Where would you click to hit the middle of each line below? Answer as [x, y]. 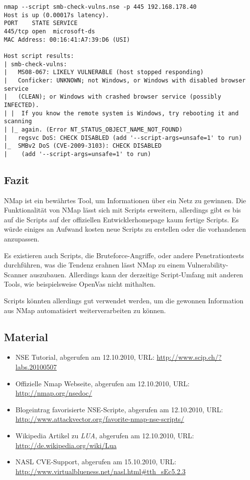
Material [26, 336]
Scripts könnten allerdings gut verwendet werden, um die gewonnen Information [124, 301]
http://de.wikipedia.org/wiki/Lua [66, 445]
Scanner [16, 274]
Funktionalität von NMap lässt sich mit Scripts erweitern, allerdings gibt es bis [123, 210]
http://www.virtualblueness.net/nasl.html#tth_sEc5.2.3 [101, 471]
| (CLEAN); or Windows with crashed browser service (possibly [113, 97]
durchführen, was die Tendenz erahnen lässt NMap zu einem [94, 265]
